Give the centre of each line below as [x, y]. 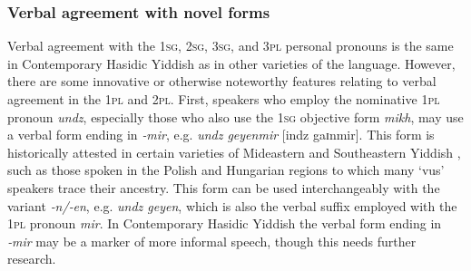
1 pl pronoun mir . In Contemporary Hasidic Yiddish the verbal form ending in [225, 223]
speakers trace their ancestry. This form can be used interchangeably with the [224, 187]
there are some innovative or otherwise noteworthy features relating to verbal [222, 81]
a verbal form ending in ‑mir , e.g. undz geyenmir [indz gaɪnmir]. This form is [221, 135]
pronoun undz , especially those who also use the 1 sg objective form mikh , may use [235, 116]
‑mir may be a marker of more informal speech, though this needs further [212, 241]
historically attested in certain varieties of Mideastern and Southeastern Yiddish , [234, 152]
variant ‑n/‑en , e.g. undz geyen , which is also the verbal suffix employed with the [232, 205]
